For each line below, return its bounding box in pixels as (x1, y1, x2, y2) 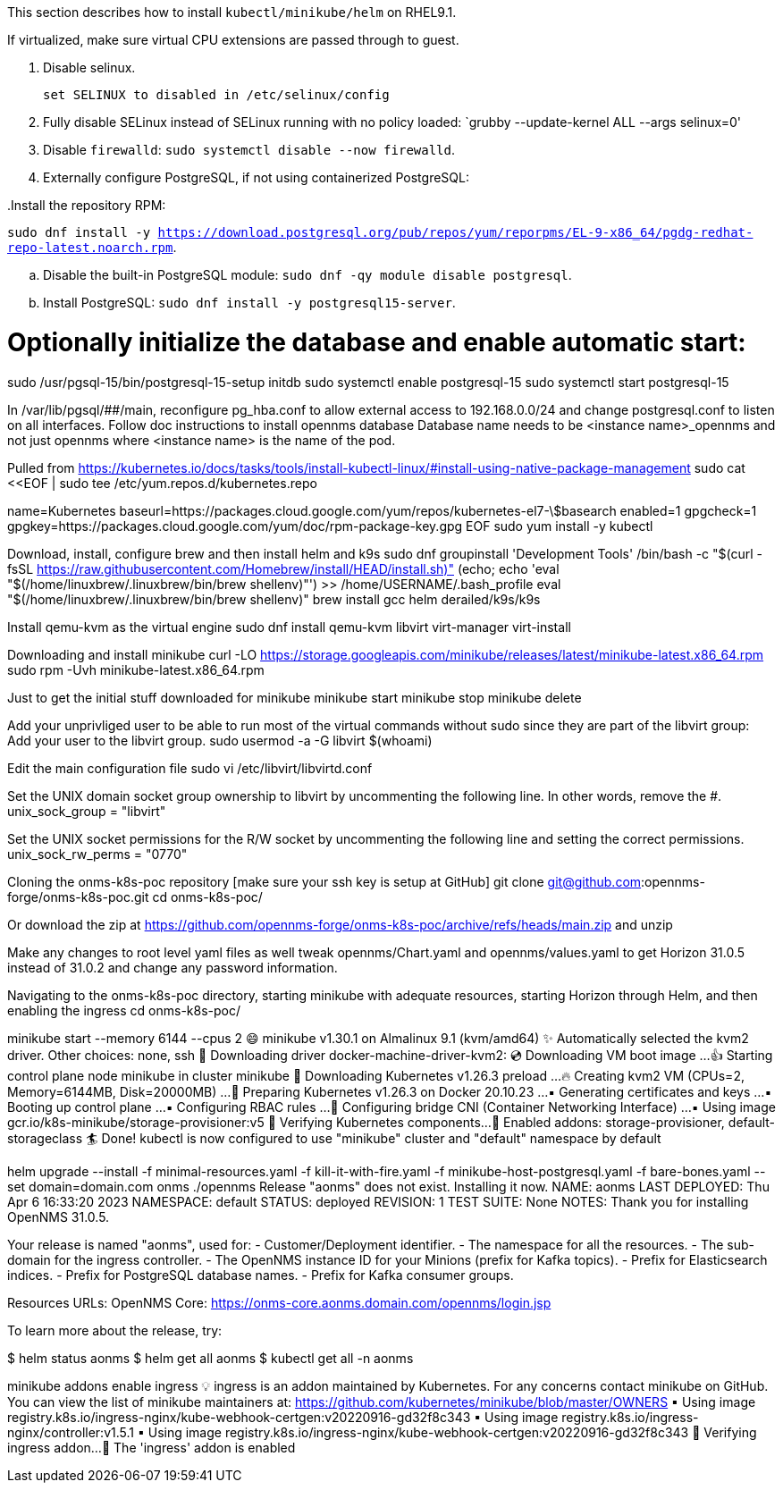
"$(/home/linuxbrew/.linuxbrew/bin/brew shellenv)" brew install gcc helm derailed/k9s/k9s (7, 591, 541, 607)
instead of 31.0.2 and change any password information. (7, 959, 338, 975)
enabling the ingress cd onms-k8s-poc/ (7, 1002, 241, 1018)
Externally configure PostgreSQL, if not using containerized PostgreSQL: (43, 170, 469, 185)
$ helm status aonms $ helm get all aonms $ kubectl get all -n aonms (7, 1350, 414, 1366)
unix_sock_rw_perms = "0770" (7, 846, 188, 862)
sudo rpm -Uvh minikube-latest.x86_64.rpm (7, 661, 265, 678)
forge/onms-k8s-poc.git (7, 888, 149, 905)
